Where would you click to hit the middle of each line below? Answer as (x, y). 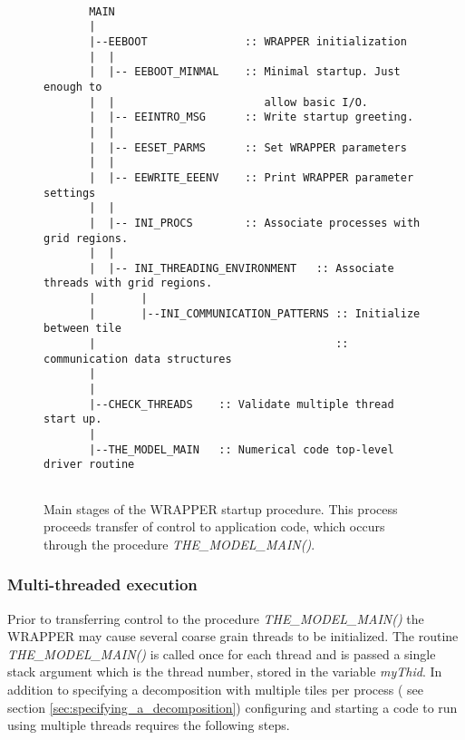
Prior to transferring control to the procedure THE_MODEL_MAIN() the (216, 618)
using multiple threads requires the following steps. (149, 725)
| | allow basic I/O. (228, 102)
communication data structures (138, 359)
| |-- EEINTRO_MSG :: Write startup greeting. (252, 117)
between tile (82, 329)
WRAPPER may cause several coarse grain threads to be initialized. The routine (233, 636)
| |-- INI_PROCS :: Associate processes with (255, 223)
